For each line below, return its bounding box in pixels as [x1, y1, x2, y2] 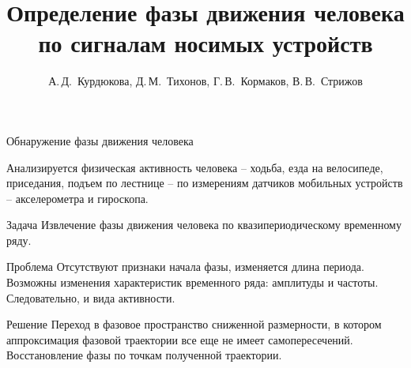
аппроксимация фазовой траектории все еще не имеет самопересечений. [6, 331, 353, 347]
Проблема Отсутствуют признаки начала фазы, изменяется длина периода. [6, 258, 364, 275]
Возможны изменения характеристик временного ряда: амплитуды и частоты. [6, 274, 379, 291]
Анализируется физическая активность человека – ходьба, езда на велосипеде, [6, 159, 383, 175]
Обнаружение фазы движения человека [6, 132, 194, 148]
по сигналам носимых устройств [38, 27, 373, 59]
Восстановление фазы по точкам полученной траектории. [6, 347, 282, 363]
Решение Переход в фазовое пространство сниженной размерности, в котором [6, 316, 382, 332]
